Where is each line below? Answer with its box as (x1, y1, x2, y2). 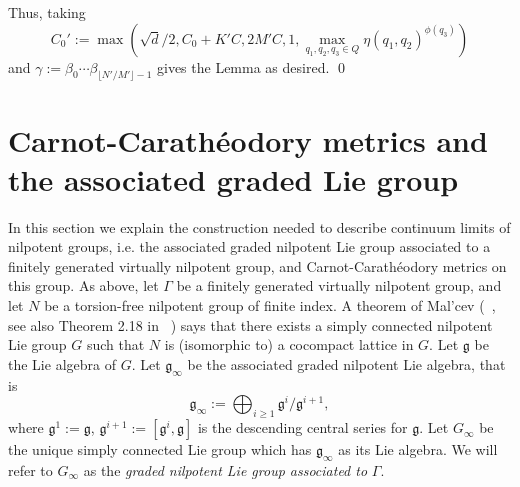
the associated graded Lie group (8, 158, 459, 199)
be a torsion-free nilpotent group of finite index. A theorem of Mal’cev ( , (44, 295, 496, 316)
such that (86, 334, 145, 355)
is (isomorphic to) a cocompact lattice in (164, 334, 414, 355)
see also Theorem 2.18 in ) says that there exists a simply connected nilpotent (8, 314, 493, 335)
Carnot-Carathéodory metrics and (8, 119, 488, 160)
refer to (8, 459, 53, 480)
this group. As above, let (8, 275, 159, 296)
